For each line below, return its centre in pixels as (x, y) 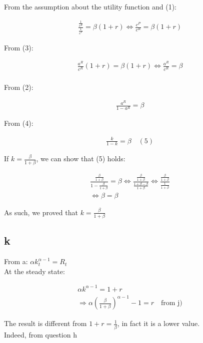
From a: (16, 261)
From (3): (19, 47)
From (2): (19, 87)
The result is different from (45, 323)
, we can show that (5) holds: (81, 159)
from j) (172, 303)
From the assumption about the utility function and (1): (90, 6)
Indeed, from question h (40, 334)
